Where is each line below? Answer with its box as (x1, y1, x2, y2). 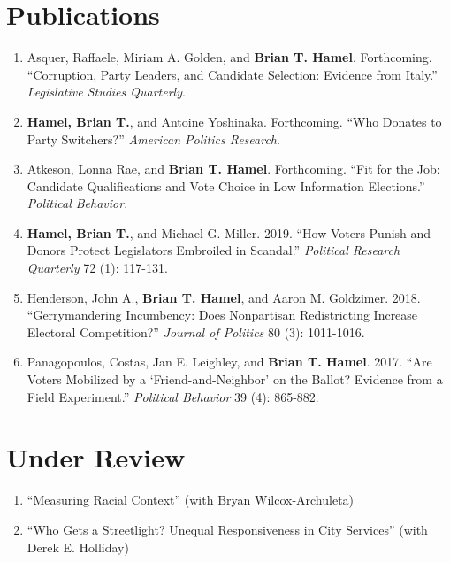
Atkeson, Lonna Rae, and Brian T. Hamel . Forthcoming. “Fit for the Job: (27, 159, 440, 178)
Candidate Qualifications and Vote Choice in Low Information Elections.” (27, 176, 425, 195)
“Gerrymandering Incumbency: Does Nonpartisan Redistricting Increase (27, 305, 418, 324)
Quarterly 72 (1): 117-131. (27, 258, 168, 277)
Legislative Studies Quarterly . (27, 82, 186, 101)
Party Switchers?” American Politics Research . (27, 129, 280, 148)
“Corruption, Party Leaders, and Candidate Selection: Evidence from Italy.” (27, 65, 438, 83)
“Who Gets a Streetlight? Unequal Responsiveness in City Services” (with (27, 520, 428, 538)
